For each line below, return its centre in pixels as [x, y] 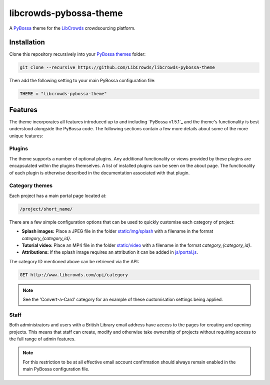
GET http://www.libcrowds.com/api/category [74, 275]
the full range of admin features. [42, 339]
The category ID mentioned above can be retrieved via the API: [74, 261]
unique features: [26, 136]
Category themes [31, 185]
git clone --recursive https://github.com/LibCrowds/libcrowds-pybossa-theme [117, 67]
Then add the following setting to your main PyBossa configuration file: [82, 81]
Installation [27, 42]
